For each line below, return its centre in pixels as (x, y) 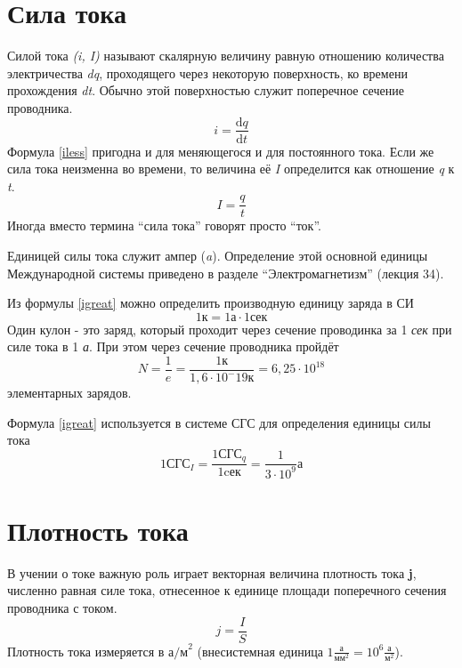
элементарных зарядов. (69, 393)
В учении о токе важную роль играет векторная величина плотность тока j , (212, 572)
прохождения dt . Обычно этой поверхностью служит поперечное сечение (206, 90)
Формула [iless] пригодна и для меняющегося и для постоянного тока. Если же (221, 151)
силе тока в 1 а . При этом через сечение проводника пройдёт (173, 346)
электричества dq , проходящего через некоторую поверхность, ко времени (207, 72)
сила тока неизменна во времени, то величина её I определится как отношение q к (231, 169)
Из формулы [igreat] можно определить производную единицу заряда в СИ (211, 303)
